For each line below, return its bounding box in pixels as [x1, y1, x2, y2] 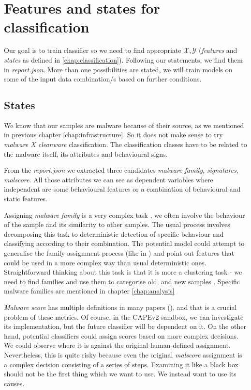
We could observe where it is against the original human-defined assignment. [4, 340, 231, 350]
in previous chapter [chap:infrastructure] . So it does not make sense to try [4, 130, 223, 140]
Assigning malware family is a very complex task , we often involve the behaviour [4, 210, 245, 220]
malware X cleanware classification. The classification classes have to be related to [4, 139, 247, 149]
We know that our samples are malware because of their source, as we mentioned [4, 120, 244, 130]
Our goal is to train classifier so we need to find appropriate [4, 45, 181, 55]
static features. [4, 194, 48, 204]
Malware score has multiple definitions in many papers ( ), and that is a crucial [4, 302, 237, 312]
